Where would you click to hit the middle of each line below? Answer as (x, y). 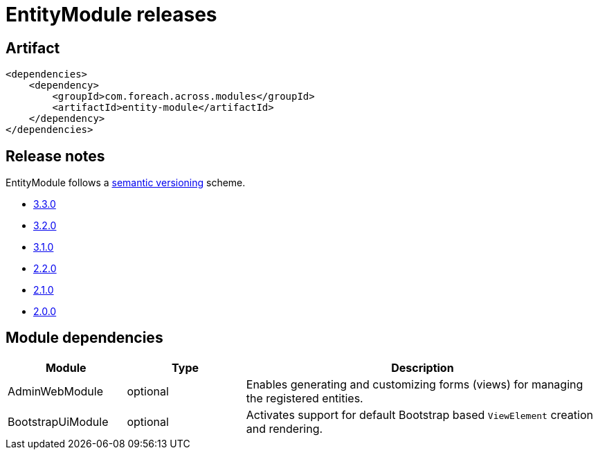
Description (423, 367)
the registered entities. (305, 398)
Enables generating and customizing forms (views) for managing (415, 384)
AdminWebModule (55, 391)
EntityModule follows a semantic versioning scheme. (126, 183)
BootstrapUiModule (58, 421)
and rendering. (284, 428)
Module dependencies (84, 338)
